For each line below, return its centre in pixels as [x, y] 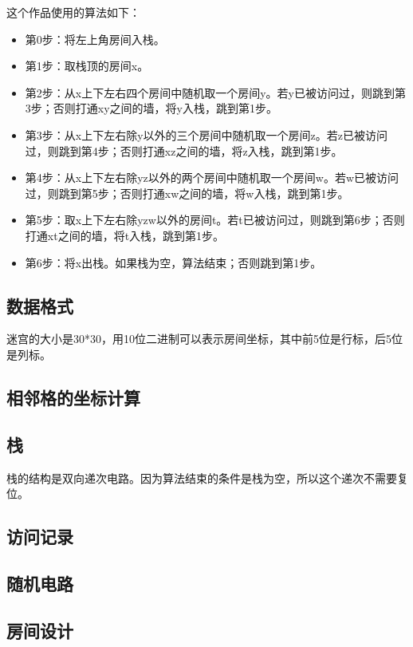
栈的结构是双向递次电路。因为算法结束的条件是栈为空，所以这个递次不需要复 [207, 477]
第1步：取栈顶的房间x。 [87, 66]
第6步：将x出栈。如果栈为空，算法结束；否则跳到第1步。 [173, 262]
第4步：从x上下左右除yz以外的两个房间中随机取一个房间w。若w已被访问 [212, 178]
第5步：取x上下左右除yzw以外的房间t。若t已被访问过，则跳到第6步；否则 [215, 220]
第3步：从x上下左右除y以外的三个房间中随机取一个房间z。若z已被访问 [206, 134]
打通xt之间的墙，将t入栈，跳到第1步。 [125, 235]
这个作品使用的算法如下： [73, 12]
